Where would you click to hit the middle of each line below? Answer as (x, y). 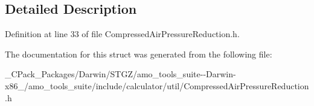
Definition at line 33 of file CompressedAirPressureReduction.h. (122, 34)
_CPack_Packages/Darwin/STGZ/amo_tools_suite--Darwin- (120, 74)
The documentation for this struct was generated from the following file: (139, 54)
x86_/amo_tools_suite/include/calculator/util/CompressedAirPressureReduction (157, 85)
